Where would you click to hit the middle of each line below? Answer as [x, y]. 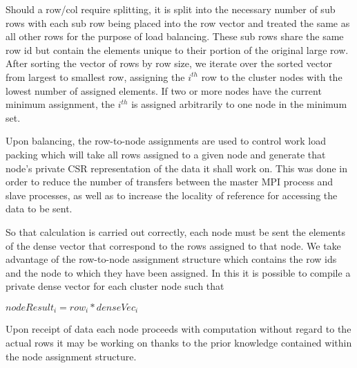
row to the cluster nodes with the [272, 76]
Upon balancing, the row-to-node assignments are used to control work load [166, 141]
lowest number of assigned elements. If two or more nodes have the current [164, 90]
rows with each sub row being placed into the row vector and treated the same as [178, 22]
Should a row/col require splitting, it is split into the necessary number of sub [171, 9]
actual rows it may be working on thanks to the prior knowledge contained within [179, 342]
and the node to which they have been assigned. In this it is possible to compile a [178, 272]
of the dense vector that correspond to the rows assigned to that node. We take [173, 245]
